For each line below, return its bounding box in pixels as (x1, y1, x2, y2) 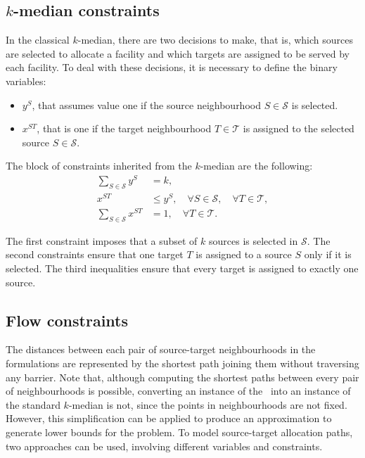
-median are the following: (200, 158, 313, 173)
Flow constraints (6, 309, 129, 331)
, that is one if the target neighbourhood (37, 121, 212, 136)
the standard (6, 397, 60, 412)
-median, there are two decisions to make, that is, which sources (77, 32, 353, 47)
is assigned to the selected (243, 121, 354, 136)
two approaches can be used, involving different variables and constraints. (6, 438, 323, 453)
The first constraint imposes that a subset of (6, 233, 198, 248)
